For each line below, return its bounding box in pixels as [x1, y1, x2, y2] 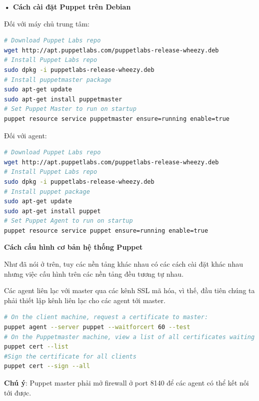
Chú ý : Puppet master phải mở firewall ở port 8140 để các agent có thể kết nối [4, 378, 249, 388]
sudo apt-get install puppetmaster [4, 95, 122, 103]
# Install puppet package [4, 188, 90, 195]
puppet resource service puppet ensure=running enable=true [4, 227, 208, 234]
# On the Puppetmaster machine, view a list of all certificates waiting [4, 333, 255, 341]
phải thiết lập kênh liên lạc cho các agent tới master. [4, 295, 165, 305]
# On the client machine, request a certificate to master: [4, 314, 208, 321]
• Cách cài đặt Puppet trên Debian [4, 1, 131, 11]
